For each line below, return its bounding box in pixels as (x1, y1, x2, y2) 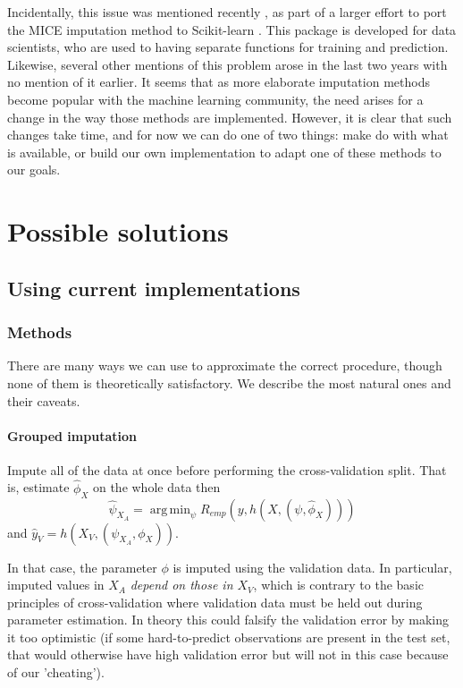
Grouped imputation (7, 426, 137, 445)
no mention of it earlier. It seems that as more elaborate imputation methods (7, 72, 430, 91)
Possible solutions (7, 213, 229, 250)
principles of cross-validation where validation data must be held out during (7, 592, 423, 611)
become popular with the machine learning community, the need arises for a (7, 89, 424, 108)
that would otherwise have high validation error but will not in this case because (7, 645, 449, 664)
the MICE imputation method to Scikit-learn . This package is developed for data (7, 20, 457, 38)
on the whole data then (92, 478, 221, 497)
